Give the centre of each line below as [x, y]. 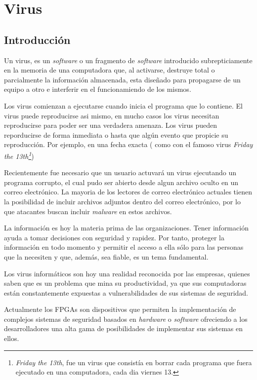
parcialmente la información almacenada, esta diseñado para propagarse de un [122, 79]
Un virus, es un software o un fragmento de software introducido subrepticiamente [128, 60]
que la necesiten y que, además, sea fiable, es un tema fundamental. [106, 256]
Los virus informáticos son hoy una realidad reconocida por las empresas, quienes [127, 273]
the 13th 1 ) [19, 155]
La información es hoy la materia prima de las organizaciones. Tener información [126, 228]
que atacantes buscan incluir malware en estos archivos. [88, 211]
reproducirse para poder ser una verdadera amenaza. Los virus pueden [110, 125]
